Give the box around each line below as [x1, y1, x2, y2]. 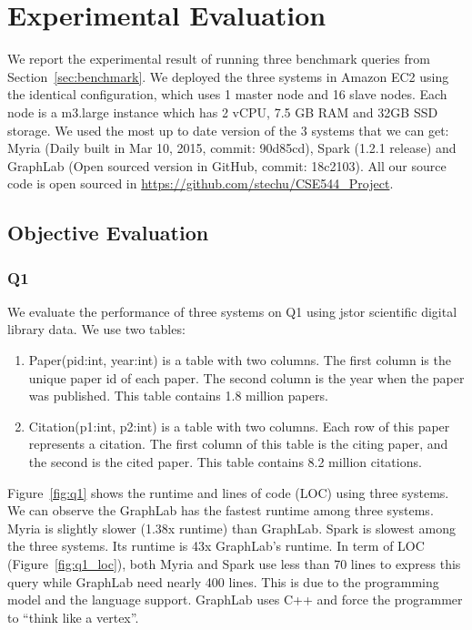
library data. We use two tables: [7, 320, 186, 339]
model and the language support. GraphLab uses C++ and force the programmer [7, 590, 463, 609]
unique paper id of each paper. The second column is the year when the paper [28, 368, 465, 387]
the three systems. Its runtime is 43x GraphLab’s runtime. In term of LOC [7, 536, 425, 555]
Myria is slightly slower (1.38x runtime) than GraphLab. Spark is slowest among [7, 518, 456, 537]
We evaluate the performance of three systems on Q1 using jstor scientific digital [7, 301, 457, 320]
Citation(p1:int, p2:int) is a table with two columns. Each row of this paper [28, 416, 450, 435]
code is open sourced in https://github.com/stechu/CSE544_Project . [7, 174, 394, 193]
